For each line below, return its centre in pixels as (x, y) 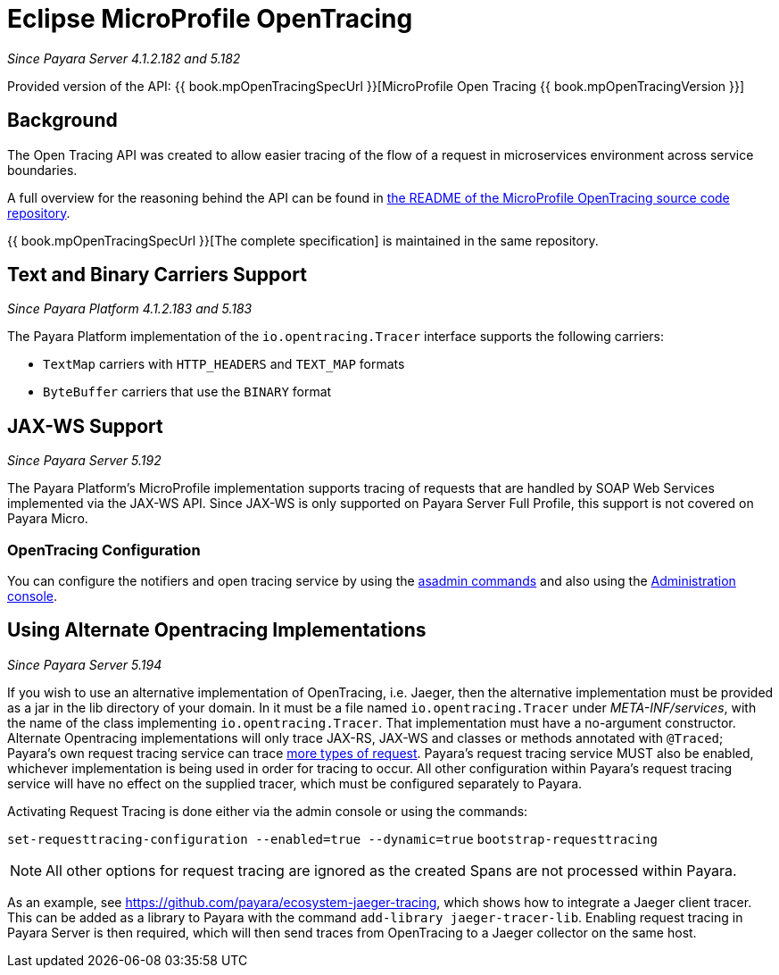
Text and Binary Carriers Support (157, 275)
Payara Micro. (48, 519)
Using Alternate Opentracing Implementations (217, 630)
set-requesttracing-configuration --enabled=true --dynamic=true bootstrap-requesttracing (332, 839)
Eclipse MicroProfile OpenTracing (210, 19)
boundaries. (42, 170)
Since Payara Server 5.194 (85, 664)
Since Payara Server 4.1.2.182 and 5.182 (124, 58)
